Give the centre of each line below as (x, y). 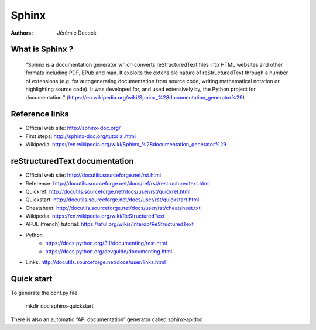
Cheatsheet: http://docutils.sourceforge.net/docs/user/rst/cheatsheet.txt (113, 208)
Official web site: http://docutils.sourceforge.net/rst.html (93, 175)
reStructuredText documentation (72, 161)
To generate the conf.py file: (45, 293)
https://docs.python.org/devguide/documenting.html (109, 251)
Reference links (40, 114)
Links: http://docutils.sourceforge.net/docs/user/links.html (96, 262)
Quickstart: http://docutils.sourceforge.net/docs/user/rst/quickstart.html (112, 200)
